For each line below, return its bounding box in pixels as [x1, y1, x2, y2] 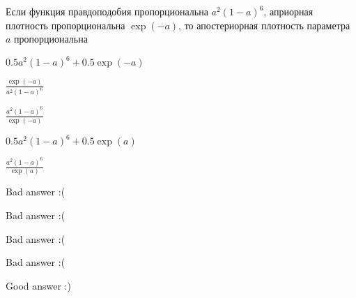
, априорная [263, 4, 314, 18]
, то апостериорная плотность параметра [178, 17, 350, 32]
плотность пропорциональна [6, 17, 125, 32]
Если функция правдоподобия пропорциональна [6, 4, 208, 18]
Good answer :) [6, 278, 71, 292]
